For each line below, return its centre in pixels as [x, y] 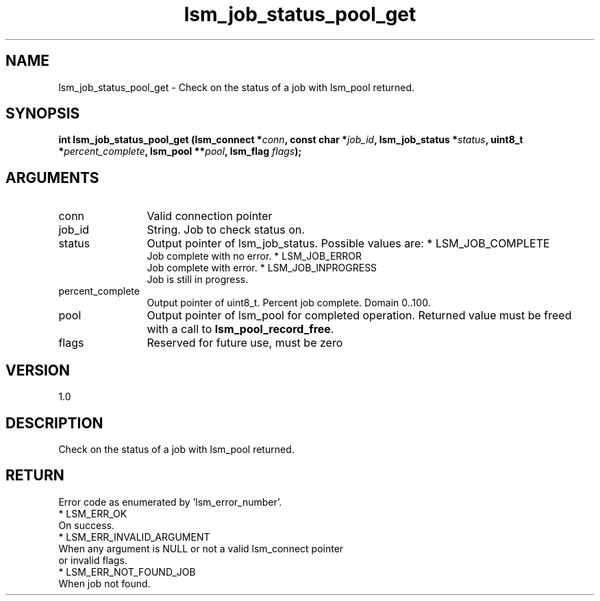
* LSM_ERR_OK [93, 513]
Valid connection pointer [210, 216]
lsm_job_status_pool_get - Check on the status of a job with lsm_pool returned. [237, 87]
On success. [86, 525]
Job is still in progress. [198, 280]
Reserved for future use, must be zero [245, 343]
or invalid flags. [93, 560]
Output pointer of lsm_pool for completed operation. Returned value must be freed [359, 316]
